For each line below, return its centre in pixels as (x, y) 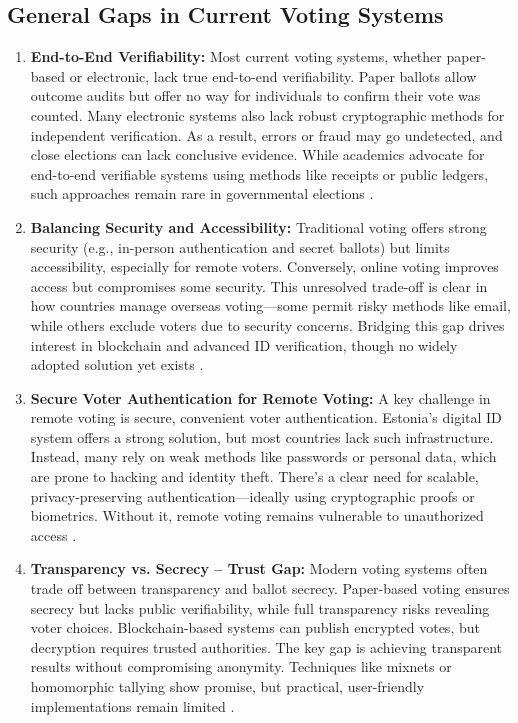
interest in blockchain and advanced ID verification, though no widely (244, 344)
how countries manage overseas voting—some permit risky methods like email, (270, 305)
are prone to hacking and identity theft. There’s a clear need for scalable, (254, 476)
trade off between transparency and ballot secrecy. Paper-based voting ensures (270, 588)
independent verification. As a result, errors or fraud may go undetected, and (266, 134)
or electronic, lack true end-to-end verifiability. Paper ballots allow (273, 75)
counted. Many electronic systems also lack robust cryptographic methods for (267, 114)
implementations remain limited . (132, 705)
